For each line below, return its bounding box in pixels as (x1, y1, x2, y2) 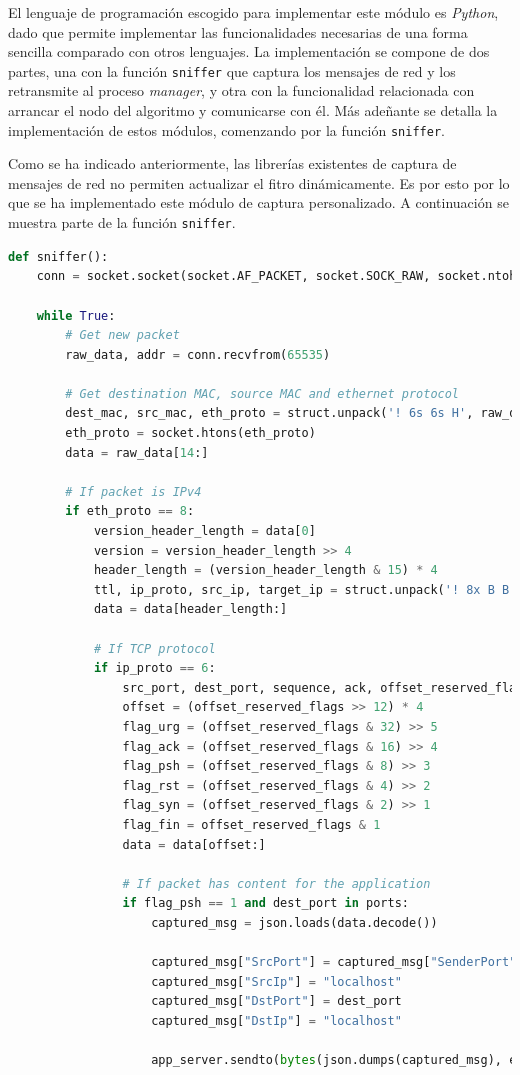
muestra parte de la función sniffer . (8, 212, 236, 233)
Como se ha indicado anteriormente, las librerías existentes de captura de (8, 153, 457, 174)
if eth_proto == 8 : (65, 504, 195, 519)
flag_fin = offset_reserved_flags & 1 (122, 817, 381, 832)
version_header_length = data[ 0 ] (93, 524, 316, 539)
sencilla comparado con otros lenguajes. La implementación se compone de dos (8, 41, 490, 62)
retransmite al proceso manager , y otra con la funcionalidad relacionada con (8, 80, 475, 101)
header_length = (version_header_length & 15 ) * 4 (93, 563, 438, 578)
